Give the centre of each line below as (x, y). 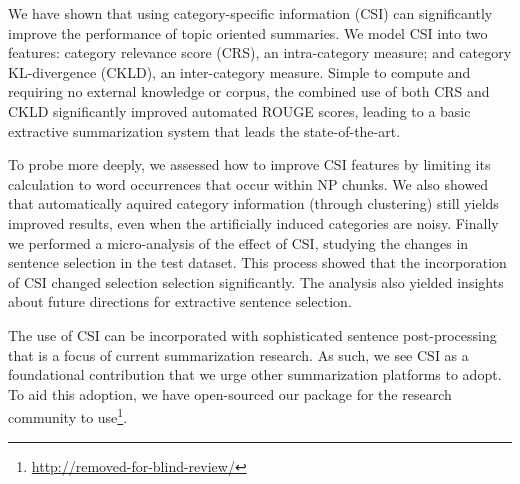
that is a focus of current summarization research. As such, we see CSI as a (238, 354)
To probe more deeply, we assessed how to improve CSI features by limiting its (249, 164)
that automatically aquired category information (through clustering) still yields (253, 203)
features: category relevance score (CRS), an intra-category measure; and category (260, 52)
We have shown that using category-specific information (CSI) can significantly (250, 13)
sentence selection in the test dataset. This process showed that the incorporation (257, 262)
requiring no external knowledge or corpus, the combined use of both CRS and (249, 91)
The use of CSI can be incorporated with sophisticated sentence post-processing (252, 334)
